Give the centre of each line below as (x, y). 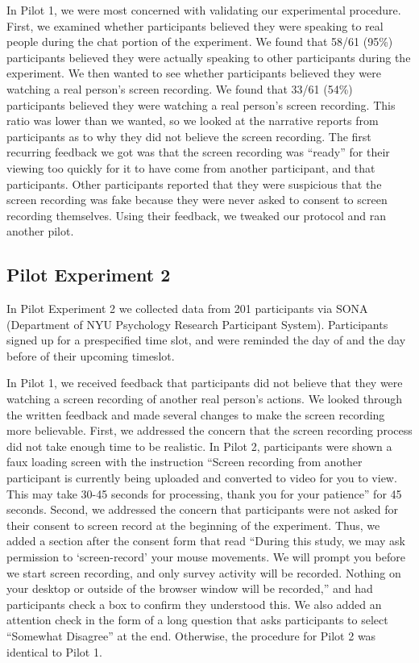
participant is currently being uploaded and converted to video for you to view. (202, 478)
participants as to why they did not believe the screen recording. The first (189, 136)
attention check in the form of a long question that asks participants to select (197, 620)
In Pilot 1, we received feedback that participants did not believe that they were (205, 383)
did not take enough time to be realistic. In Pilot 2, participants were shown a (199, 446)
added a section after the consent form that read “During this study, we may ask (206, 541)
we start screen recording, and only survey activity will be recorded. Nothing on (204, 572)
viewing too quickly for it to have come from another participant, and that (191, 167)
